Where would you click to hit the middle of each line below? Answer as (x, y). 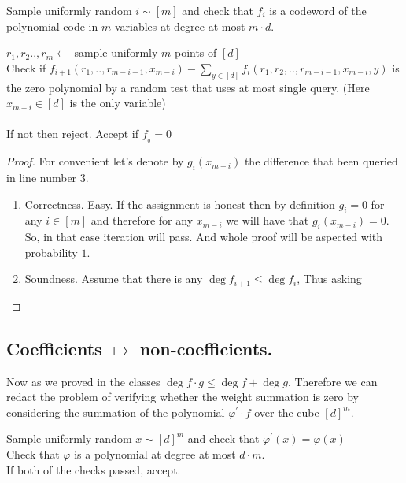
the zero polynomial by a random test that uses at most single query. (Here (188, 87)
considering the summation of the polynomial (116, 412)
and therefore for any (142, 220)
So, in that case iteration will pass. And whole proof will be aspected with (204, 237)
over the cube (287, 412)
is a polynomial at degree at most (155, 454)
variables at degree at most (180, 26)
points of (196, 52)
